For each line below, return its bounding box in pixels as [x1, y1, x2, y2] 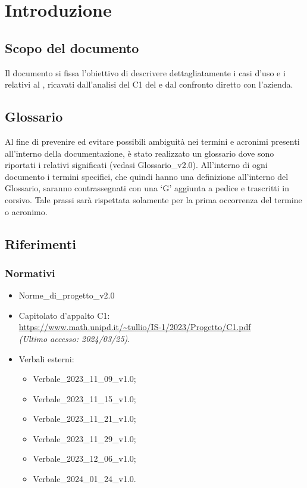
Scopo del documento [5, 38, 139, 57]
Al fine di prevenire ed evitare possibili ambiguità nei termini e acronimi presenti [5, 135, 300, 147]
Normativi [5, 265, 55, 280]
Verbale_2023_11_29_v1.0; [33, 432, 136, 445]
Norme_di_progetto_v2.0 [18, 289, 115, 301]
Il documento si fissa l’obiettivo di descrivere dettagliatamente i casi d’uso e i [5, 66, 286, 79]
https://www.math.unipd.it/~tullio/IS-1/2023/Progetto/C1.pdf [18, 321, 251, 333]
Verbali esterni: [18, 352, 74, 365]
